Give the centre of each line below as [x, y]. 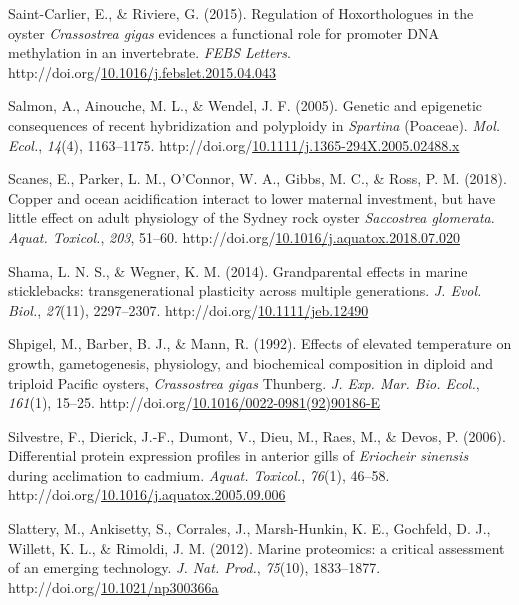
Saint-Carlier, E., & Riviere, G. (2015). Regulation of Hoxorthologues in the [241, 13]
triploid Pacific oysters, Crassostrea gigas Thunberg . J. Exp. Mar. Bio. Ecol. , [244, 382]
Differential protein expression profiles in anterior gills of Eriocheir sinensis [238, 455]
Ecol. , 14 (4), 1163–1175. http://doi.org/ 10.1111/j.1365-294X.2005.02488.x [234, 144]
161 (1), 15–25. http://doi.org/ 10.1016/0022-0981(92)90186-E [194, 402]
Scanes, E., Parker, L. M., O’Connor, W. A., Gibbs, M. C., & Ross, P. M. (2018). [257, 178]
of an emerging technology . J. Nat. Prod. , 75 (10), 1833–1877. [194, 567]
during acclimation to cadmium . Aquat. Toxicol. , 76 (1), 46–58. [199, 474]
